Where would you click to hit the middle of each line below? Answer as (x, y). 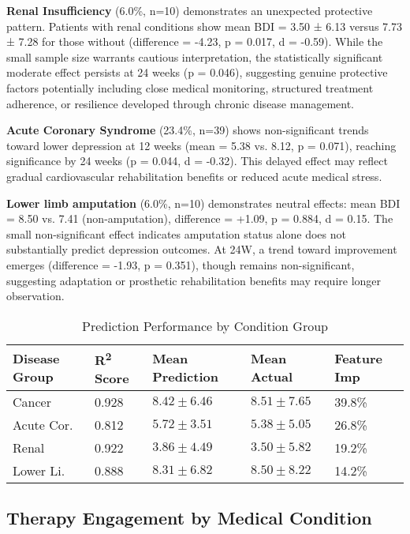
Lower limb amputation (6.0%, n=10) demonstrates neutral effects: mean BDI (203, 203)
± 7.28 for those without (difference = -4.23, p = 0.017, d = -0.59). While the (195, 41)
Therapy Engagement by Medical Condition (189, 518)
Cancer (32, 402)
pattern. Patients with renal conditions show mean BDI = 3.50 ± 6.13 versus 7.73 (204, 26)
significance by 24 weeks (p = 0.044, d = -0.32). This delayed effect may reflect (197, 161)
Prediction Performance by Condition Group (205, 325)
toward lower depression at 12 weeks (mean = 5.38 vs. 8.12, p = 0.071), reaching (201, 145)
